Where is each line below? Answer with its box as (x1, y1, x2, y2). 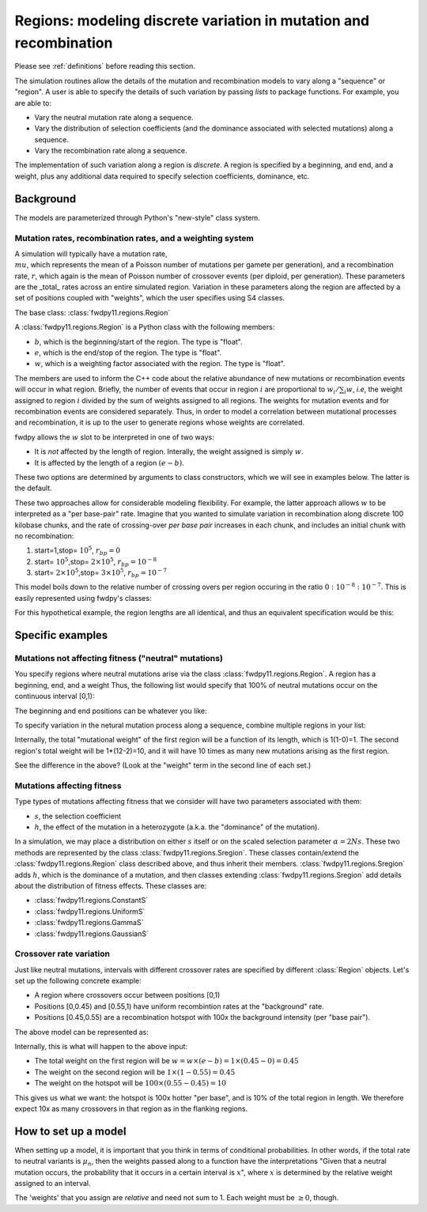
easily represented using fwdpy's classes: (14, 593, 152, 602)
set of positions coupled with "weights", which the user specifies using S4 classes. (14, 293, 285, 303)
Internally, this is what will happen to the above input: (14, 1042, 188, 1052)
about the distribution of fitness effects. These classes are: (14, 882, 207, 890)
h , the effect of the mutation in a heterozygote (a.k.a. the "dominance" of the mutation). (34, 822, 320, 832)
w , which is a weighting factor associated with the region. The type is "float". (34, 359, 285, 368)
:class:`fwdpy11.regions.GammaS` (34, 918, 144, 927)
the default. (14, 483, 53, 493)
